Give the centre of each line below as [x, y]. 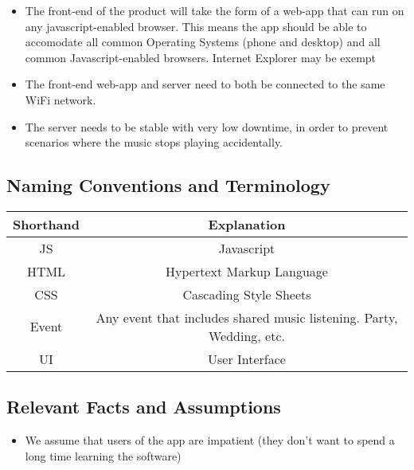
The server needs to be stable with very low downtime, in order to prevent [207, 126]
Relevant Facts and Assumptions [144, 407]
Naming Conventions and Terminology [168, 185]
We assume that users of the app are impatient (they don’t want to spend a [210, 440]
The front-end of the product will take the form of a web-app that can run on [215, 10]
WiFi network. [61, 99]
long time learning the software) [103, 455]
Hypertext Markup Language [247, 271]
